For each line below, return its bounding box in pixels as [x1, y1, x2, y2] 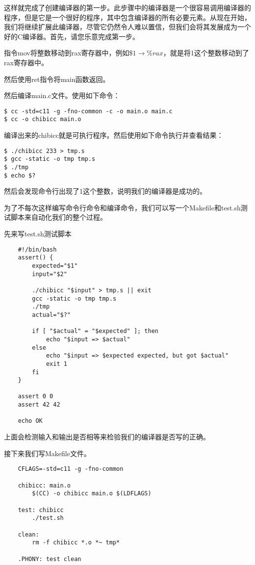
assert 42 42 [18, 401, 60, 409]
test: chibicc [18, 506, 64, 514]
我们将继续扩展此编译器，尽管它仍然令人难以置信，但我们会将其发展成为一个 [4, 22, 251, 32]
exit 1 [46, 360, 67, 367]
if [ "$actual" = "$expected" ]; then [32, 328, 158, 335]
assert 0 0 [18, 393, 53, 400]
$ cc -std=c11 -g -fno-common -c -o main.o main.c [4, 107, 173, 115]
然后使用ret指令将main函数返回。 [4, 74, 110, 84]
